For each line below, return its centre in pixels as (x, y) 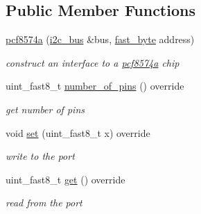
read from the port (44, 203)
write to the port (40, 156)
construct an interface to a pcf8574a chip (93, 62)
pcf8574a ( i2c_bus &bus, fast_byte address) (100, 39)
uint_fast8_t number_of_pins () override (95, 86)
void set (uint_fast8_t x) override (78, 132)
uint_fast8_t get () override (65, 179)
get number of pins (45, 109)
